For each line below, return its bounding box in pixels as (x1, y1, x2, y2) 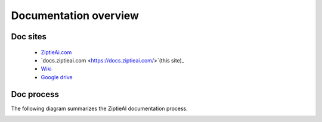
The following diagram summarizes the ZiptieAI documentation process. (11, 105, 188, 112)
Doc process (11, 89, 59, 99)
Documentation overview (11, 9, 140, 22)
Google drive (41, 73, 73, 80)
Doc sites (11, 32, 47, 42)
